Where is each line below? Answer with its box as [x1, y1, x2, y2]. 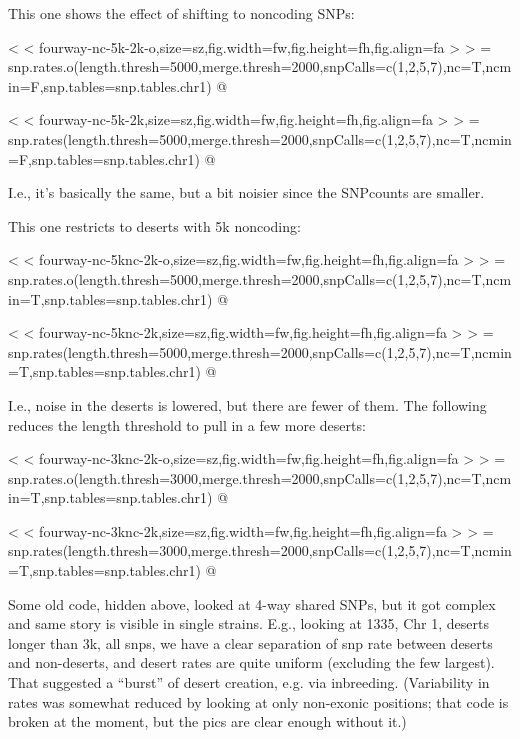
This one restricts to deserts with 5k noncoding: [8, 215, 301, 236]
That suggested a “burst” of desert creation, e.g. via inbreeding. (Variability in [8, 672, 490, 693]
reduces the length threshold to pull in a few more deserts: [8, 414, 366, 435]
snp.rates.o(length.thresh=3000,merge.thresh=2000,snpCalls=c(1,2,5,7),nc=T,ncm [8, 467, 512, 488]
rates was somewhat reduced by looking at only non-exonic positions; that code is [8, 691, 509, 712]
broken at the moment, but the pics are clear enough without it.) [8, 711, 407, 732]
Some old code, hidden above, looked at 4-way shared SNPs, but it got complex [8, 593, 496, 614]
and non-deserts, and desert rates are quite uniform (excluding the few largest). [8, 652, 495, 673]
